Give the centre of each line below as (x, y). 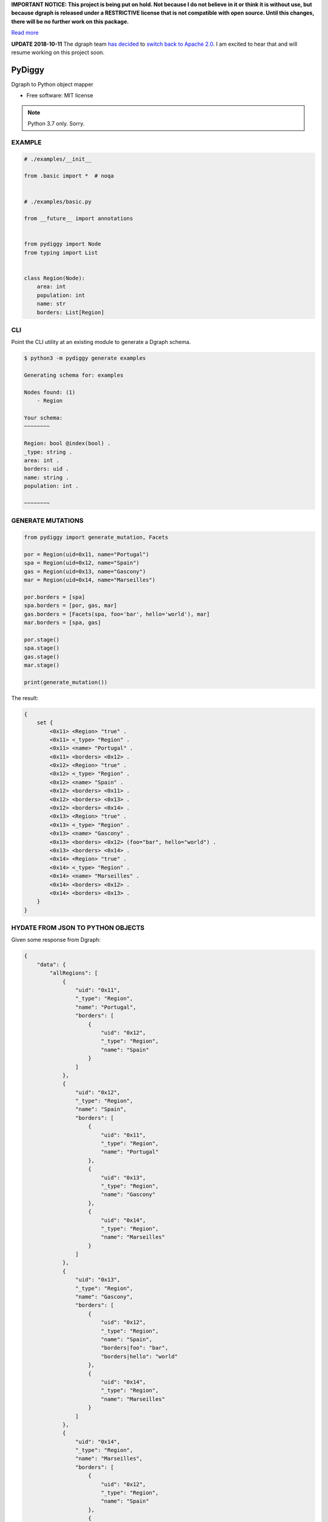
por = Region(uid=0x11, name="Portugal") (87, 554)
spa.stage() (42, 648)
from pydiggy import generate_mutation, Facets (96, 538)
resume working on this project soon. (58, 52)
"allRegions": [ (74, 973)
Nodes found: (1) (50, 392)
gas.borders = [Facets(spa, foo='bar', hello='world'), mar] (117, 614)
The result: (25, 698)
